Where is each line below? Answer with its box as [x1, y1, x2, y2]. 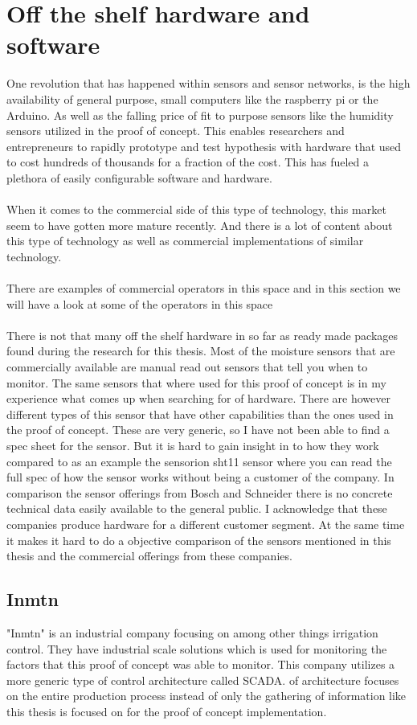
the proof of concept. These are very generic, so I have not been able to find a [6, 421, 390, 438]
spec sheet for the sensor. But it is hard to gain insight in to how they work [6, 436, 379, 453]
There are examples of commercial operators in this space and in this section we [6, 280, 401, 297]
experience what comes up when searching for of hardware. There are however [6, 390, 390, 407]
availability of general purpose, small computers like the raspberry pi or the [6, 90, 378, 107]
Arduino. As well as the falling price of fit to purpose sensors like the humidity [6, 106, 394, 123]
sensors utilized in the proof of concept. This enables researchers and [6, 122, 345, 139]
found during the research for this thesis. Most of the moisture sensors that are [6, 342, 395, 359]
